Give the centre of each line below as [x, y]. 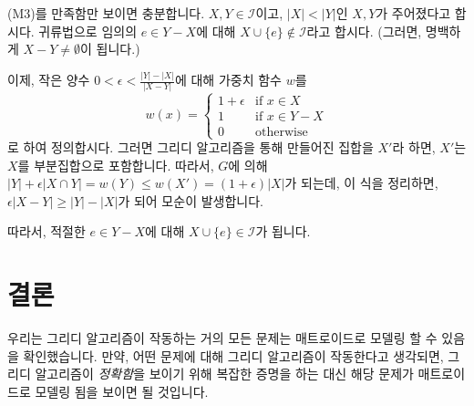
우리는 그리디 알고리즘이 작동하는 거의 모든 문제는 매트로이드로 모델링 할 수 [222, 338]
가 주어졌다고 [413, 13]
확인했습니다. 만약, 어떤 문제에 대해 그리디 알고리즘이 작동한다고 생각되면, [233, 355]
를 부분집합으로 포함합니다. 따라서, [116, 165]
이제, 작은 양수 [49, 80]
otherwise [281, 132]
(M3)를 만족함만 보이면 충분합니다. [106, 13]
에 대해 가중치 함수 [228, 80]
